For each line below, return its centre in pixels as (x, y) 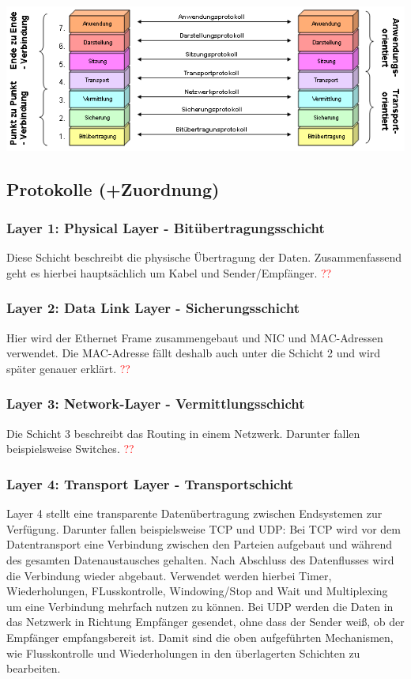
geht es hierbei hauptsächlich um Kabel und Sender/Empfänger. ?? (169, 272)
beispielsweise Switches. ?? (70, 449)
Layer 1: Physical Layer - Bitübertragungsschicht (166, 228)
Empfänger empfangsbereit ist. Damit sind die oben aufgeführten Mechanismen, (200, 637)
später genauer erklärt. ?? (68, 368)
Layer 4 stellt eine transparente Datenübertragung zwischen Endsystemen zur (194, 513)
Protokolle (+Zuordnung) (113, 189)
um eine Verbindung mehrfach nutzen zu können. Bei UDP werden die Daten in (200, 606)
